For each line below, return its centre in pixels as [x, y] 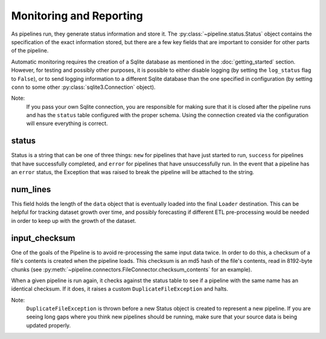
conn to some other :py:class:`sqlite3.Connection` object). [83, 87]
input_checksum [43, 238]
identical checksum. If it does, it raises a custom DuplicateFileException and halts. [120, 289]
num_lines [31, 189]
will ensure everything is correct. [67, 123]
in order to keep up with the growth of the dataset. [74, 221]
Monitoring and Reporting [77, 16]
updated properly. [49, 325]
